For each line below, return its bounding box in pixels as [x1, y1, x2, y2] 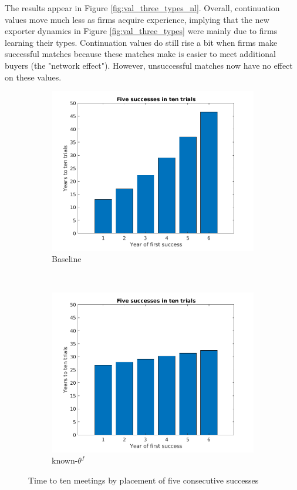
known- [52, 454, 78, 466]
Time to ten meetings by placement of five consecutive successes [28, 474, 259, 486]
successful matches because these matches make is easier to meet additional [5, 48, 276, 60]
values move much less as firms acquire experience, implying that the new [5, 13, 269, 25]
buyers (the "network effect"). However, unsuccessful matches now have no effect [5, 59, 293, 71]
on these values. [5, 71, 62, 83]
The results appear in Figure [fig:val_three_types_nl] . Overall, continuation [5, 2, 280, 14]
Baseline [52, 253, 82, 265]
